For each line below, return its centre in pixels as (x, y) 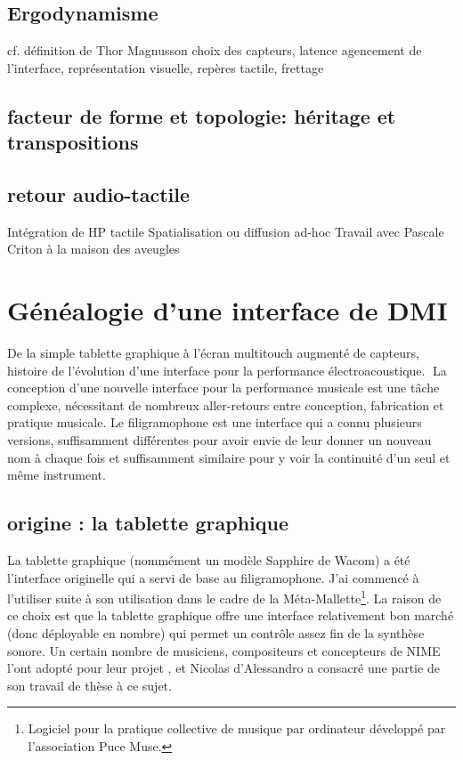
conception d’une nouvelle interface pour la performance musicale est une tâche (223, 388)
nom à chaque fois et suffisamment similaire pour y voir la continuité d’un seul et (229, 457)
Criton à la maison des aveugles (93, 249)
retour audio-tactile (99, 194)
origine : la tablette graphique (148, 523)
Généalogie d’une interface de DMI (227, 310)
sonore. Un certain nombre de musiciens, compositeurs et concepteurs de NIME (224, 650)
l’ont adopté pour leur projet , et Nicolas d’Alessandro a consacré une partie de (223, 668)
